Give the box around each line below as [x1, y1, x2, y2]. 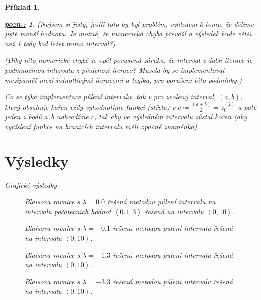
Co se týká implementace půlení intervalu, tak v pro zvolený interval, [5, 91, 216, 102]
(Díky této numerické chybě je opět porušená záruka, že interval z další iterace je [5, 55, 252, 65]
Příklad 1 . [5, 2, 40, 12]
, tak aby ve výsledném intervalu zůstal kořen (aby [94, 111, 247, 122]
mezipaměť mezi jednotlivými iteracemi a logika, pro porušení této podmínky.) [5, 74, 242, 85]
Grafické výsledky [5, 179, 57, 190]
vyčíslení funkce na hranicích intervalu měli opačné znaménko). [5, 121, 199, 131]
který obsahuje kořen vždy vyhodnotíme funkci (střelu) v [5, 101, 176, 112]
